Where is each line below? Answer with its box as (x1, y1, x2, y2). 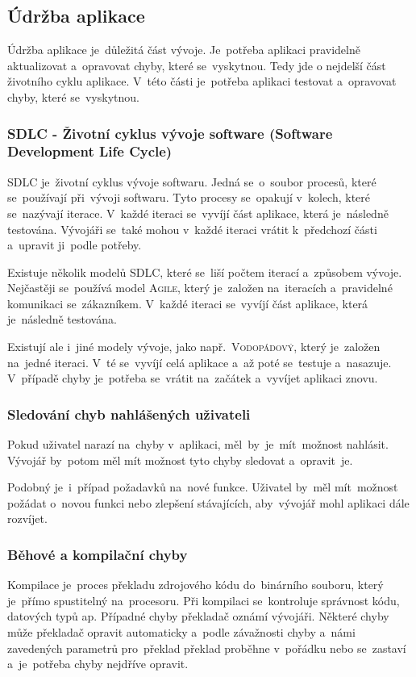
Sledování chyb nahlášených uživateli (7, 403, 251, 424)
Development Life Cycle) (7, 141, 173, 161)
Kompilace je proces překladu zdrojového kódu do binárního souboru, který (7, 576, 384, 593)
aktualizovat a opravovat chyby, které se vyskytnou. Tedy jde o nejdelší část (7, 56, 386, 73)
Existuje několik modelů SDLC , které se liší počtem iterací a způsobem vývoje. (7, 263, 402, 280)
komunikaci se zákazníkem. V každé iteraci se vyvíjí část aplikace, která (7, 295, 368, 311)
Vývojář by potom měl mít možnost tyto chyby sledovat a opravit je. (7, 451, 353, 468)
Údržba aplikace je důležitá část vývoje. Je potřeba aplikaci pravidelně (7, 41, 360, 58)
